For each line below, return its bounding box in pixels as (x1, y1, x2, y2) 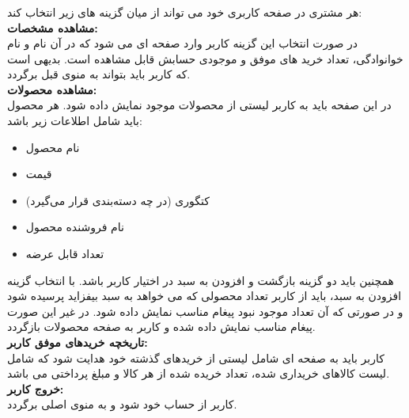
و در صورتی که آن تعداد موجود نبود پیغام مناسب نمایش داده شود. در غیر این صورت (7, 302, 403, 319)
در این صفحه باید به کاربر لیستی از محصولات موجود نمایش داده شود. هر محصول (7, 97, 392, 113)
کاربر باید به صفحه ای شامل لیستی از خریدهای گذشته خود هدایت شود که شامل (7, 349, 384, 366)
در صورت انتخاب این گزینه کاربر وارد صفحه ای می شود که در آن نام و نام (7, 35, 358, 51)
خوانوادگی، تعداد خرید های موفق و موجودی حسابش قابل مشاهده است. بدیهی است (7, 50, 403, 66)
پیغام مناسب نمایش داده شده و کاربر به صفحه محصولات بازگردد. (7, 318, 316, 335)
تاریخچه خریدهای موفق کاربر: (7, 334, 148, 351)
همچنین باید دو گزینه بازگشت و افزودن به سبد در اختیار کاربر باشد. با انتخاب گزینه (7, 272, 394, 288)
